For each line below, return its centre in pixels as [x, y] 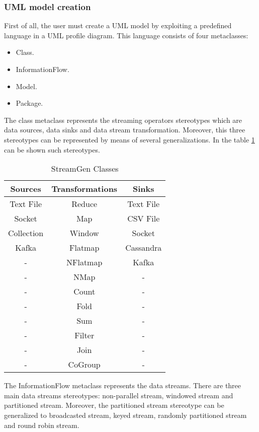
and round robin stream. [42, 425]
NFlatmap [84, 262]
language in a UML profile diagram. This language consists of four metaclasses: [126, 35]
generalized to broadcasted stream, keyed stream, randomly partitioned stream [125, 415]
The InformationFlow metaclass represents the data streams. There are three [123, 385]
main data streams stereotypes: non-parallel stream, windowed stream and [119, 395]
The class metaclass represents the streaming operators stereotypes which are [123, 120]
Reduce [84, 204]
